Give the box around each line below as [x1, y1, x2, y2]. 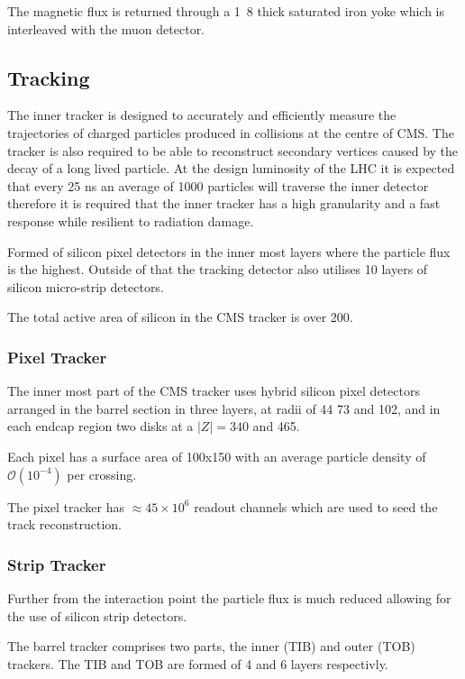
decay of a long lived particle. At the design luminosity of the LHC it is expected [7, 159, 455, 178]
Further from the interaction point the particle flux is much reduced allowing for [7, 588, 451, 607]
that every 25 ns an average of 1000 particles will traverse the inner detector [7, 176, 429, 195]
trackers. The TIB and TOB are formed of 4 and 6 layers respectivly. [7, 654, 388, 673]
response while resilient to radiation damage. [7, 211, 254, 230]
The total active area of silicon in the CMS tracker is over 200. [7, 307, 353, 326]
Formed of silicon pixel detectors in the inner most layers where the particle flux [7, 242, 451, 261]
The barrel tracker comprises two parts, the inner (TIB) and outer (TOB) [7, 637, 415, 656]
